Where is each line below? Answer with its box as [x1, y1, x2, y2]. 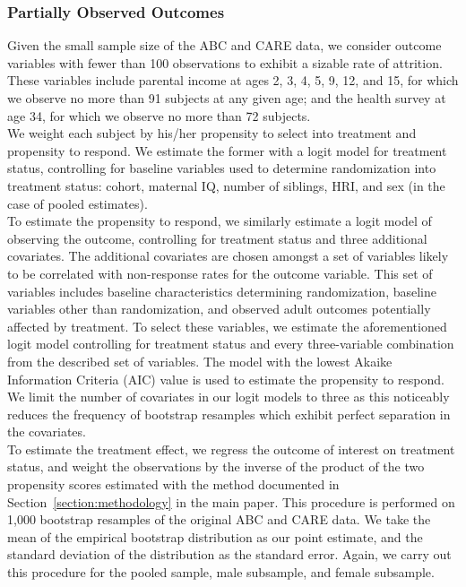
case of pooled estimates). [7, 194, 148, 212]
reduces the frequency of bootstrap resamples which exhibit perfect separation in [7, 404, 451, 423]
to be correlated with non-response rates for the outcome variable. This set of [7, 263, 433, 282]
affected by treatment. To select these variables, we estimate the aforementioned [7, 316, 447, 335]
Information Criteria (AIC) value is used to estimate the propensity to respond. [7, 369, 444, 388]
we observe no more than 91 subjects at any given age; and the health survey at [7, 89, 446, 107]
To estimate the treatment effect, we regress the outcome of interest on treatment [7, 439, 455, 458]
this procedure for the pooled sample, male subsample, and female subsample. [7, 563, 435, 582]
